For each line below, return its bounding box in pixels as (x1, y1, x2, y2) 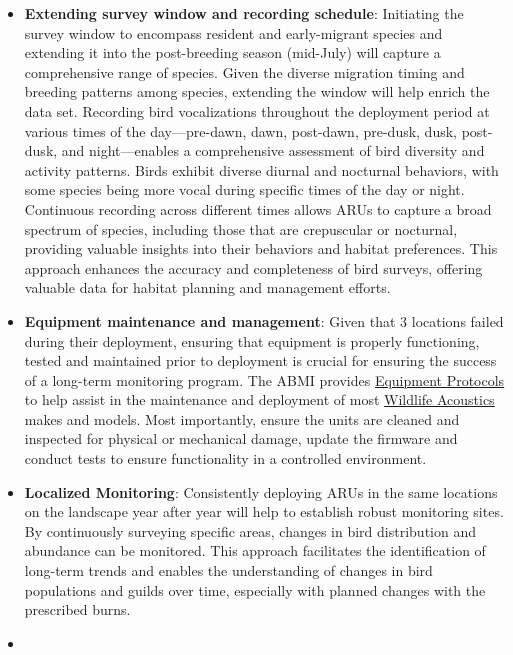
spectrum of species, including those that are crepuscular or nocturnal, (24, 218, 458, 239)
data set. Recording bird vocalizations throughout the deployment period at (24, 100, 490, 121)
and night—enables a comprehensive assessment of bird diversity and (61, 140, 485, 161)
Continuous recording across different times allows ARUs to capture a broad (24, 198, 492, 219)
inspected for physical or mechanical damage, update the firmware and (24, 428, 458, 449)
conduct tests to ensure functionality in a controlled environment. (24, 448, 427, 469)
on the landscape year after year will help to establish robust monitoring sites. (24, 501, 504, 522)
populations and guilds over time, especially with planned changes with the (24, 579, 486, 600)
